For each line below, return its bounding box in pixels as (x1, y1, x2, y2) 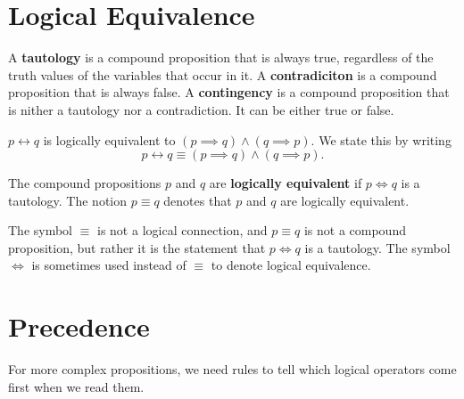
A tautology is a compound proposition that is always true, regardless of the (8, 48, 434, 67)
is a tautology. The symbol (304, 238, 451, 256)
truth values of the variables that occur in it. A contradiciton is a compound (8, 65, 437, 84)
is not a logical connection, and (97, 221, 268, 240)
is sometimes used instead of (31, 256, 186, 274)
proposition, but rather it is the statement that (8, 238, 266, 256)
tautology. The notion (8, 191, 128, 209)
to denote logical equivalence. (211, 256, 371, 274)
